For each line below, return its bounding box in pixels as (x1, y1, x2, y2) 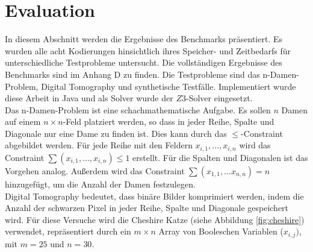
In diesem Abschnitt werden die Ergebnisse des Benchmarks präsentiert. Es (5, 33, 283, 45)
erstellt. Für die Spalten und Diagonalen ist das (132, 151, 308, 163)
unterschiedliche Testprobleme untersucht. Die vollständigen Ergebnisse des (5, 56, 282, 69)
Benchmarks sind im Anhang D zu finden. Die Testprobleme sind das (5, 68, 260, 80)
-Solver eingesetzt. (185, 92, 253, 104)
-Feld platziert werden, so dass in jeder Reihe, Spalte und (63, 115, 274, 128)
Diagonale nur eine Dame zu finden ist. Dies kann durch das (5, 127, 227, 139)
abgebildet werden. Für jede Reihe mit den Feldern (5, 139, 193, 151)
